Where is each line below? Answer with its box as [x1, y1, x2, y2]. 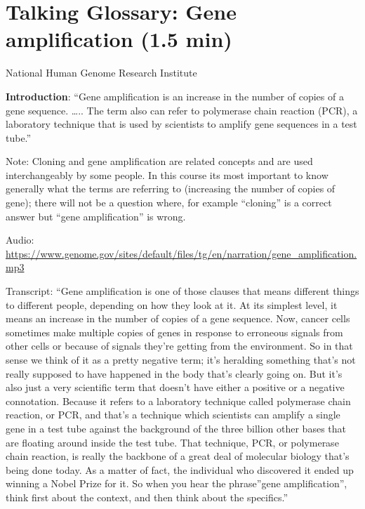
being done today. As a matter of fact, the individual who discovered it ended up [6, 462, 354, 477]
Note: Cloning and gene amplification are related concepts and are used [6, 154, 313, 168]
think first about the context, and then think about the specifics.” [6, 489, 288, 504]
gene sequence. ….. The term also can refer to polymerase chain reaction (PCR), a [6, 103, 358, 117]
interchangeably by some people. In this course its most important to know [6, 167, 328, 182]
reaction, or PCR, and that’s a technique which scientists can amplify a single [6, 407, 340, 422]
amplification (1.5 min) [6, 25, 232, 53]
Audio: [6, 232, 34, 247]
